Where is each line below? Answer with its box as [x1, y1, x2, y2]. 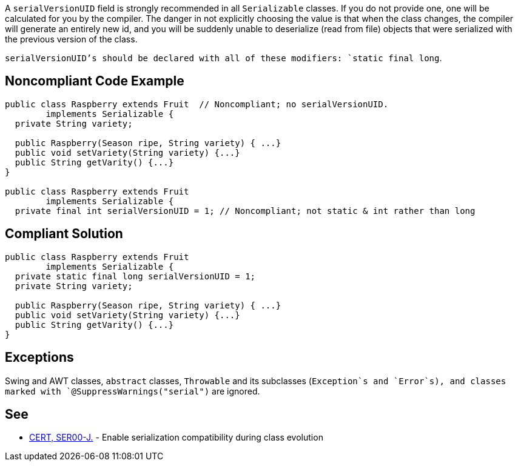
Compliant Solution [5, 226, 123, 242]
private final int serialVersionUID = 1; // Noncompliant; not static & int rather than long [15, 205, 476, 216]
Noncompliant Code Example [5, 73, 184, 89]
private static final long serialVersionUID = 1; [15, 271, 256, 281]
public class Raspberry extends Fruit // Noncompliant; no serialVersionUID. [5, 99, 389, 109]
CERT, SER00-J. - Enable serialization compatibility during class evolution [29, 432, 323, 443]
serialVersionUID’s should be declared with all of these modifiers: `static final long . [5, 53, 442, 63]
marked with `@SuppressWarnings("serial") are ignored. [5, 385, 260, 396]
